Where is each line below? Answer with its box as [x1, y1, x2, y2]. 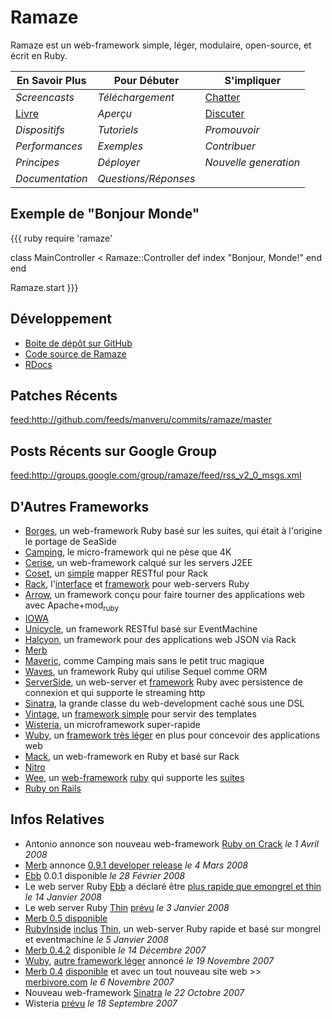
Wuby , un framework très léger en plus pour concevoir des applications [24, 729, 321, 741]
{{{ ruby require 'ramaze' [10, 232, 113, 244]
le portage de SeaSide [24, 536, 117, 547]
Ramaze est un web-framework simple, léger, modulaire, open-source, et [10, 39, 312, 51]
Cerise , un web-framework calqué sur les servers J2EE [24, 557, 253, 568]
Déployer [97, 155, 141, 169]
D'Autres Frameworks [10, 498, 150, 515]
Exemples [97, 139, 144, 153]
